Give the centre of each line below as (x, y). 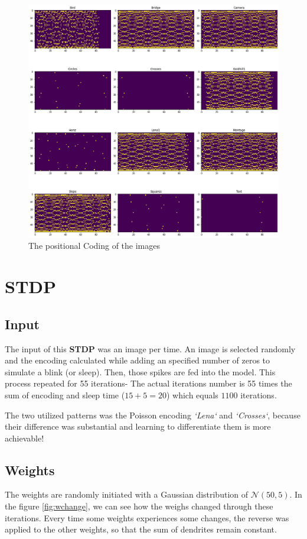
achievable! (25, 438)
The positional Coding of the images (94, 246)
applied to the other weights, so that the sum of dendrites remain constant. (141, 529)
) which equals (192, 394)
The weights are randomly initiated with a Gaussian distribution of (127, 494)
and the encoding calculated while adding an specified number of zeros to (138, 360)
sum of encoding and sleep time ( (65, 394)
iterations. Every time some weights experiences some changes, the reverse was (147, 517)
